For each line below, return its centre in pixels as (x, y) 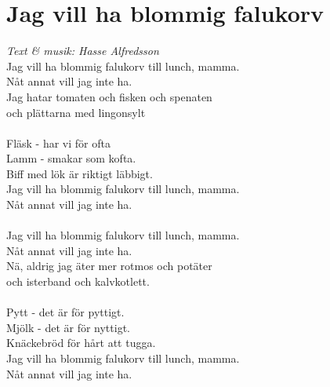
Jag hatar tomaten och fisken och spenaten (109, 96)
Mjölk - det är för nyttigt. (68, 327)
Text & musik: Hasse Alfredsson (83, 51)
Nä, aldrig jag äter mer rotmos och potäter (109, 266)
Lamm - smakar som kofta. (71, 158)
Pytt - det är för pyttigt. (65, 312)
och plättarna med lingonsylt (76, 112)
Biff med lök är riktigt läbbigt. (80, 173)
